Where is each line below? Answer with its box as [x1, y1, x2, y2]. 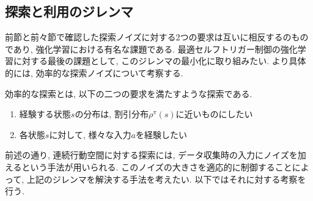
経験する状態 [19, 108, 71, 120]
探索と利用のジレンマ [5, 2, 133, 21]
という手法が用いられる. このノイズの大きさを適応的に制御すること [21, 160, 292, 173]
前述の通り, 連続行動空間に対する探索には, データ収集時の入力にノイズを [5, 148, 298, 161]
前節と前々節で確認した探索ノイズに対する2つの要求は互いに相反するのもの [5, 31, 309, 43]
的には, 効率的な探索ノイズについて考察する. [5, 66, 183, 79]
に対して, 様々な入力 [49, 128, 131, 141]
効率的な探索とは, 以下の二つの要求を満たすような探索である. [5, 87, 252, 100]
